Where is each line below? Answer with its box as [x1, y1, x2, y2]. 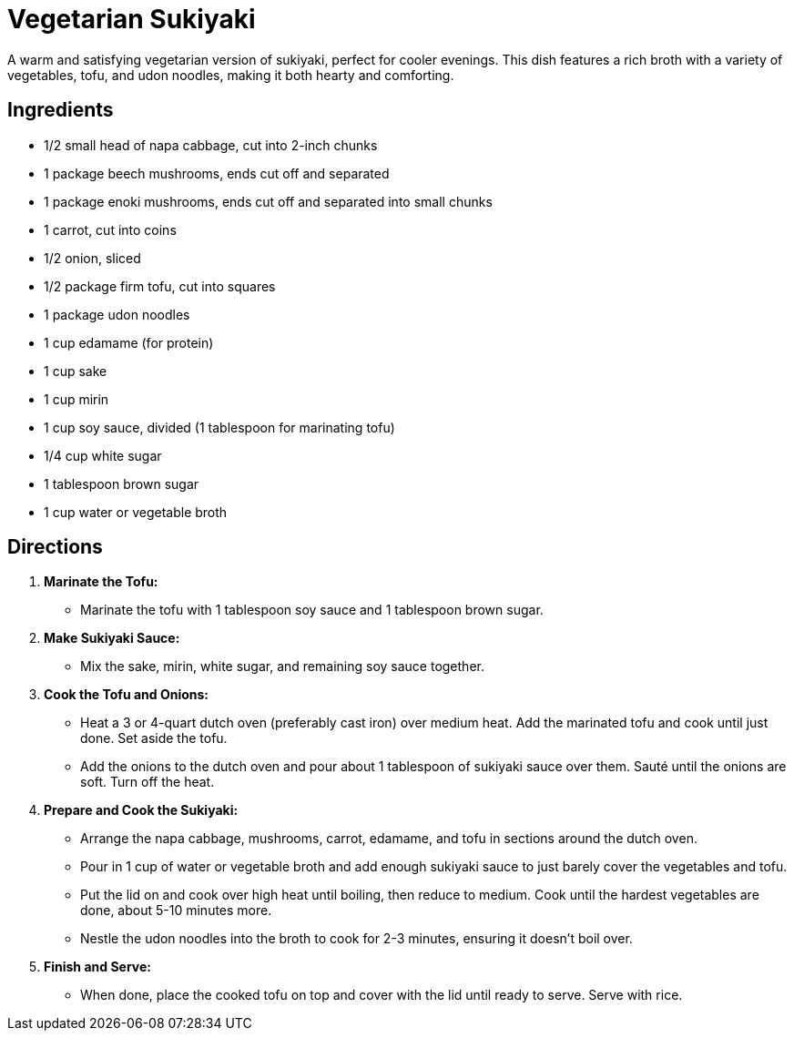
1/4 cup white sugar [44, 447, 162, 463]
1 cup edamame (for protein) [44, 334, 214, 351]
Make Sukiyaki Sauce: [44, 630, 180, 646]
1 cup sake [44, 362, 107, 379]
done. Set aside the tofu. [80, 730, 228, 747]
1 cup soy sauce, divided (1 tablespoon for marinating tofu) [44, 419, 395, 435]
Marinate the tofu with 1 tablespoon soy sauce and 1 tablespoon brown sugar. [80, 602, 544, 618]
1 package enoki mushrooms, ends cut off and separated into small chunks [44, 193, 493, 209]
